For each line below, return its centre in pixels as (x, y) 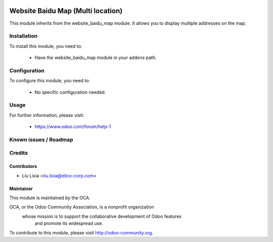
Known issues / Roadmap (41, 140)
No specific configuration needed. (70, 92)
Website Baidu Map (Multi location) (66, 11)
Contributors (23, 166)
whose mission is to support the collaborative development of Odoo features (102, 216)
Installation (24, 36)
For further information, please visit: (47, 115)
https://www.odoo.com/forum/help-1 (73, 127)
